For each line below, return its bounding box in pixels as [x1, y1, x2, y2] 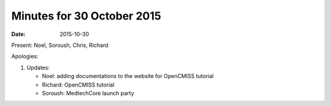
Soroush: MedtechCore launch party [42, 89, 134, 97]
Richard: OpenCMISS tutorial [42, 81, 115, 88]
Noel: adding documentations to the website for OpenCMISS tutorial [42, 72, 214, 80]
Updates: [26, 64, 50, 71]
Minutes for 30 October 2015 [11, 9, 162, 23]
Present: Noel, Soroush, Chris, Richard [11, 41, 108, 49]
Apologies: [11, 52, 39, 60]
